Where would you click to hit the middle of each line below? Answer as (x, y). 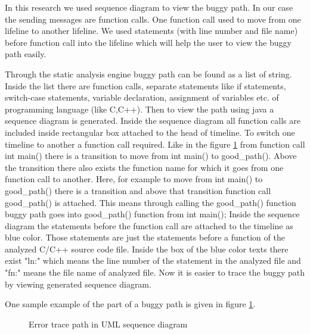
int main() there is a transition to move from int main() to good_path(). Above (151, 156)
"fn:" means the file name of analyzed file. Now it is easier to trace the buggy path (155, 272)
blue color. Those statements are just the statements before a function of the (145, 237)
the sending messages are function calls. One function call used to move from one (153, 19)
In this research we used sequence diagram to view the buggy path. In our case (149, 7)
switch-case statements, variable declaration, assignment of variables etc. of (142, 97)
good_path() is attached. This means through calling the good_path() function (151, 202)
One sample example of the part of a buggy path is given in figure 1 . (130, 304)
